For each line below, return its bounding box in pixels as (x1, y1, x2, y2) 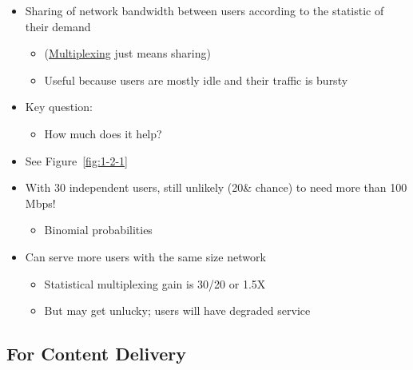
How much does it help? (44, 125, 162, 141)
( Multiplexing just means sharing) (44, 45, 211, 62)
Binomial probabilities (44, 221, 153, 238)
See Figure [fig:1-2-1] (25, 152, 128, 169)
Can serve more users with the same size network (25, 248, 266, 265)
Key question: (25, 98, 93, 115)
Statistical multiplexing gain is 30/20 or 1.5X (44, 275, 266, 292)
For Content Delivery (6, 341, 186, 366)
